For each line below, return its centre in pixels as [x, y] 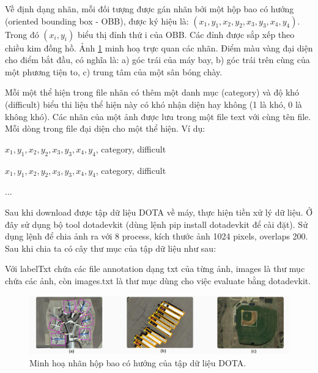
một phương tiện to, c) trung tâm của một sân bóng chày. [114, 71]
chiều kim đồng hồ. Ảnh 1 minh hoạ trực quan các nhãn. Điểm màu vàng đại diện [159, 47]
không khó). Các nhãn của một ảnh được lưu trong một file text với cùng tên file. [158, 116]
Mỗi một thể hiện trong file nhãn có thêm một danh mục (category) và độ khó [152, 92]
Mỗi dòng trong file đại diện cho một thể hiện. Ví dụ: [105, 128]
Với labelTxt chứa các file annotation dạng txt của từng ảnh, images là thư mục [155, 269]
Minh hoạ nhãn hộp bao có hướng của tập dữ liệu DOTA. [138, 362]
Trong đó [22, 34]
